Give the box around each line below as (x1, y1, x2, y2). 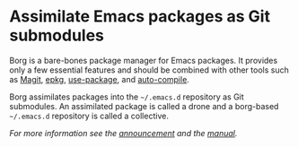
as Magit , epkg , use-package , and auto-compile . (9, 73, 190, 84)
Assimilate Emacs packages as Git (9, 6, 271, 27)
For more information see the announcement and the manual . (9, 127, 238, 138)
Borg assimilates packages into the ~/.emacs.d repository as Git (9, 91, 244, 102)
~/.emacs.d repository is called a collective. (9, 110, 169, 121)
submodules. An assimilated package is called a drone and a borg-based (9, 100, 279, 111)
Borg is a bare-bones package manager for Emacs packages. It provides (9, 55, 278, 65)
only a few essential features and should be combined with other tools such (9, 65, 289, 75)
